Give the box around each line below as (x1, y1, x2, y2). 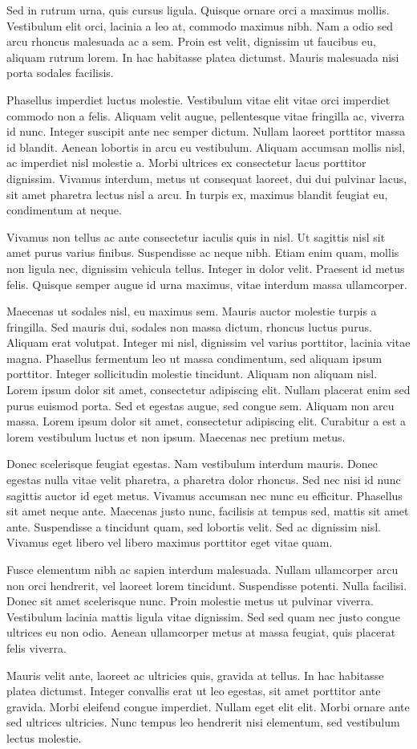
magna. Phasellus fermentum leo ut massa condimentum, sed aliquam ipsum (6, 349, 383, 366)
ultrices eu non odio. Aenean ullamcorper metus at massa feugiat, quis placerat (6, 624, 396, 641)
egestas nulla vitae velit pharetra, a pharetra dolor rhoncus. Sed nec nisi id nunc (6, 471, 401, 488)
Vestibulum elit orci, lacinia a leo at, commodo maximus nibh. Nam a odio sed (6, 17, 394, 34)
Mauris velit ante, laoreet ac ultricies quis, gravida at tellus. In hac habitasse (6, 666, 384, 683)
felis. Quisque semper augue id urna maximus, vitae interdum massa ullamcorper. (6, 275, 407, 292)
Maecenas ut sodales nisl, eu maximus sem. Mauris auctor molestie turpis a (6, 303, 377, 320)
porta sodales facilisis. (6, 64, 114, 81)
